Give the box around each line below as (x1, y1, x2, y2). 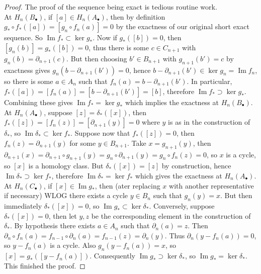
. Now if (93, 32, 117, 43)
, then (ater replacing (95, 180, 160, 191)
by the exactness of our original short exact (116, 21, 249, 32)
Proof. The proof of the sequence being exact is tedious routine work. (4, 2, 217, 12)
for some (69, 137, 96, 148)
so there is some (4, 75, 53, 86)
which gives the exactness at (135, 170, 222, 180)
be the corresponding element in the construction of (91, 210, 251, 221)
